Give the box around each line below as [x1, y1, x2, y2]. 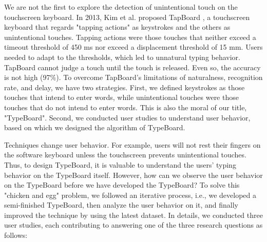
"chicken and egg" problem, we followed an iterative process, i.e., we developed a [4, 189, 256, 200]
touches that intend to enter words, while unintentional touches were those [4, 92, 239, 103]
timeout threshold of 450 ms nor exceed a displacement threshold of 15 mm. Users [4, 42, 263, 52]
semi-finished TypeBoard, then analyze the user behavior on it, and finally [4, 199, 238, 210]
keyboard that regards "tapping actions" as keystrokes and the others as [4, 22, 231, 32]
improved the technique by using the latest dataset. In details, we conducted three [4, 209, 263, 220]
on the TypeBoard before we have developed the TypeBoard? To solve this [4, 179, 240, 190]
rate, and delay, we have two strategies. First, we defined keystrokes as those [4, 82, 245, 92]
